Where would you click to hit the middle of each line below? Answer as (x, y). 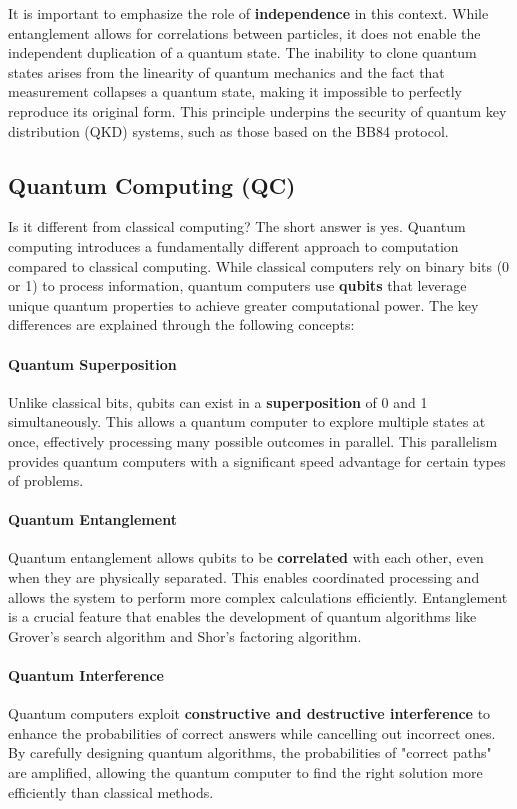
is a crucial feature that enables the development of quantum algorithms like (242, 616)
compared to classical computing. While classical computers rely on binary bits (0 (259, 265)
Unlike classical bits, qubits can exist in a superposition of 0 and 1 (218, 401)
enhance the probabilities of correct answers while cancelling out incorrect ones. (252, 732)
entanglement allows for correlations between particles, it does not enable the (244, 32)
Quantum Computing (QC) (152, 184)
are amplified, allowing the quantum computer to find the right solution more (245, 772)
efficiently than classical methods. (111, 791)
